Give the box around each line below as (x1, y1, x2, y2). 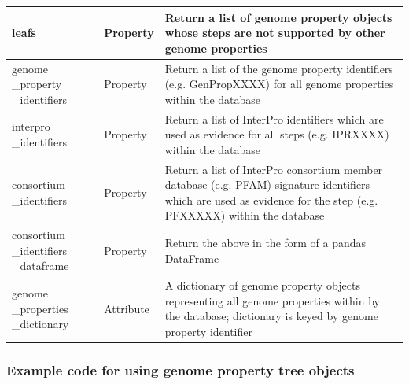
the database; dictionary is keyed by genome (164, 308, 378, 324)
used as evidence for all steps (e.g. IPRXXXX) (164, 126, 389, 142)
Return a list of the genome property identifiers (164, 60, 393, 76)
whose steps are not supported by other (164, 24, 385, 41)
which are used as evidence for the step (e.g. (164, 191, 378, 208)
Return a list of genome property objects (164, 9, 392, 25)
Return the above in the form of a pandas (164, 234, 367, 251)
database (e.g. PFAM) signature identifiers (164, 176, 370, 193)
